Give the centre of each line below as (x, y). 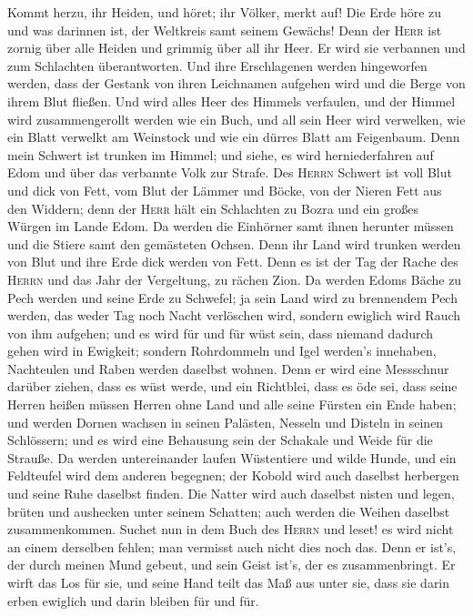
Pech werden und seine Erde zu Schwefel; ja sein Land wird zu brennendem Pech (232, 297)
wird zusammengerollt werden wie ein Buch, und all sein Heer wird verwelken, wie (236, 119)
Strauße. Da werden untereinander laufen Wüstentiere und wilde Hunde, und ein (232, 457)
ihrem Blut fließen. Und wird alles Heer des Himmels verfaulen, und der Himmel (231, 101)
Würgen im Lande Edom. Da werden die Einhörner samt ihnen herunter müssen (231, 226)
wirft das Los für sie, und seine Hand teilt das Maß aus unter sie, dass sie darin (229, 582)
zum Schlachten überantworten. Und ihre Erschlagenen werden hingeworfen (217, 65)
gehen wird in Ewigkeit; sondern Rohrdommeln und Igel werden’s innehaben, (222, 351)
